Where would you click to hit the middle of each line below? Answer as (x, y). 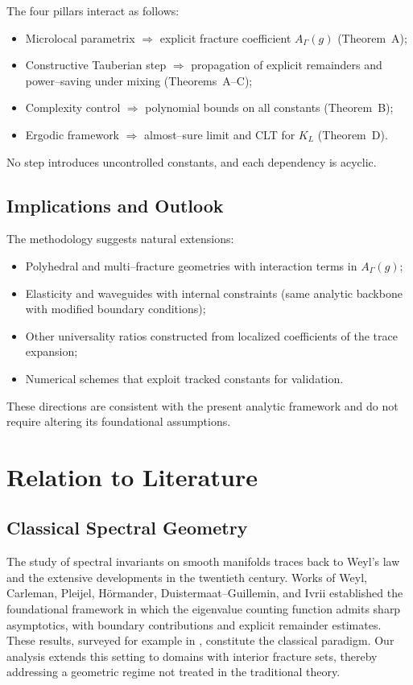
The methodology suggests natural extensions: (120, 239)
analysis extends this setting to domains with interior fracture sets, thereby (192, 656)
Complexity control (73, 107)
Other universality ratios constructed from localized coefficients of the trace (211, 335)
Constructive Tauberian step (96, 65)
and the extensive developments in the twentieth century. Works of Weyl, (187, 577)
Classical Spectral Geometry (127, 528)
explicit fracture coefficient (225, 37)
